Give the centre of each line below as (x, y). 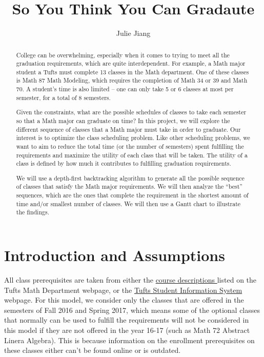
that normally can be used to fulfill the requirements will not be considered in (127, 320)
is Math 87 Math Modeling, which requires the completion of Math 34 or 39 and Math (132, 80)
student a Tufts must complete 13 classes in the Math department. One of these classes (133, 72)
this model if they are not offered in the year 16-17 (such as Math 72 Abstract (127, 330)
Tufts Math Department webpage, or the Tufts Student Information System (123, 290)
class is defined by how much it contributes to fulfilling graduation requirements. (124, 163)
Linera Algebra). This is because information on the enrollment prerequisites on (129, 340)
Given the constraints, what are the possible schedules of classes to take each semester (131, 112)
